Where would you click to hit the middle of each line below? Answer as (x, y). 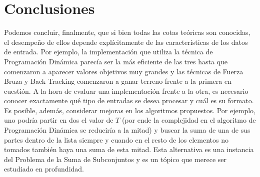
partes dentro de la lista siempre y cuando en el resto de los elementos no (116, 139)
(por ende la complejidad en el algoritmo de (189, 120)
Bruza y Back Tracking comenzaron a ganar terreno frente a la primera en (118, 81)
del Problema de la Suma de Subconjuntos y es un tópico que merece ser (115, 159)
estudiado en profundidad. (44, 169)
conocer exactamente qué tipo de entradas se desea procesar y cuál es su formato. (129, 100)
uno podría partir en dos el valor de (59, 120)
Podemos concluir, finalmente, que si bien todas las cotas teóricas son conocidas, (127, 32)
